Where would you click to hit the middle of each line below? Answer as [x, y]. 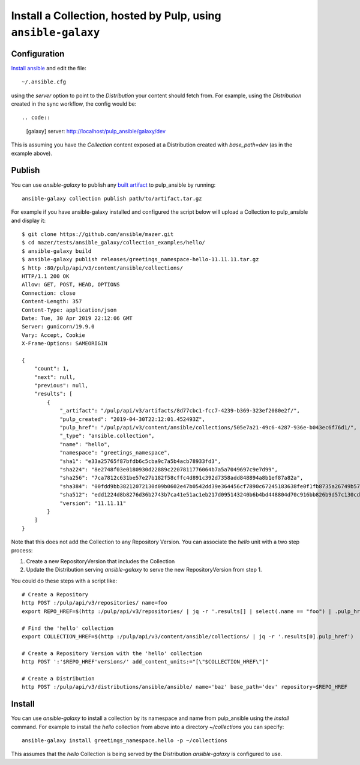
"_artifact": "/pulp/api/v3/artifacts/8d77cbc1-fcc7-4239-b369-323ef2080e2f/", [180, 411]
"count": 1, [52, 369]
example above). [31, 153]
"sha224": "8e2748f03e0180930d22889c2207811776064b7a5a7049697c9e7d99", [169, 469]
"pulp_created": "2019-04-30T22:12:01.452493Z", [132, 419]
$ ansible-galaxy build [57, 251]
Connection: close [49, 293]
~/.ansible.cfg [44, 82]
